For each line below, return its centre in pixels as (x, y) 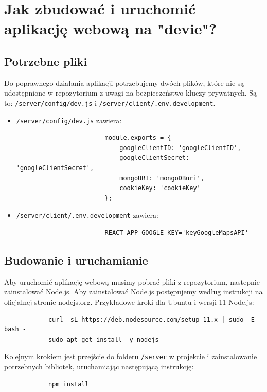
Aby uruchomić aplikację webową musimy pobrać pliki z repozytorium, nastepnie (132, 281)
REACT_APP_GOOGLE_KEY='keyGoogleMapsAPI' (176, 233)
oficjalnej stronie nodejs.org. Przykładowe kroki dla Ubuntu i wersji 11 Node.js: (129, 302)
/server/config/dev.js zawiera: (69, 120)
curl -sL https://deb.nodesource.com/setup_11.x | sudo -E (151, 319)
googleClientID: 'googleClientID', (180, 148)
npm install (68, 384)
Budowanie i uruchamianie (76, 260)
